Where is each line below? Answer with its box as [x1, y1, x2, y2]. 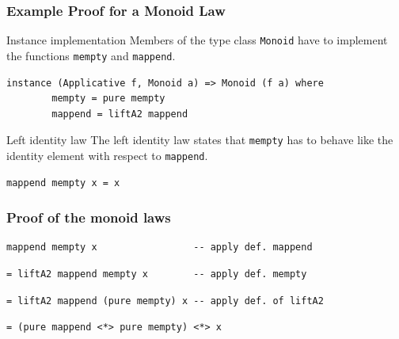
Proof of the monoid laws [6, 208, 171, 227]
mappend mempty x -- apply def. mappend [6, 242, 313, 253]
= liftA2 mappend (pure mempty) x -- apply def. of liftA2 [6, 295, 324, 307]
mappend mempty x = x [6, 177, 120, 189]
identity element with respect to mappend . [6, 147, 208, 163]
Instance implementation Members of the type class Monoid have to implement [6, 32, 388, 48]
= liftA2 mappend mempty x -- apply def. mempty [6, 269, 307, 280]
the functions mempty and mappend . [6, 47, 176, 63]
